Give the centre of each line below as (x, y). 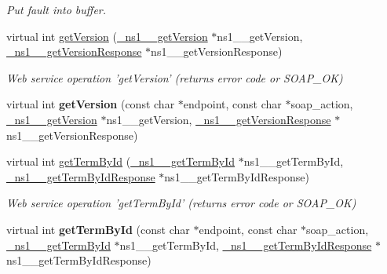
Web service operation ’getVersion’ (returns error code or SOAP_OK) (175, 77)
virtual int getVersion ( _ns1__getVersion (107, 36)
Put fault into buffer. (57, 9)
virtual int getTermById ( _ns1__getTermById (121, 161)
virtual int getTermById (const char (98, 229)
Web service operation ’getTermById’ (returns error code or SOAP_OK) (181, 203)
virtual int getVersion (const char (91, 104)
